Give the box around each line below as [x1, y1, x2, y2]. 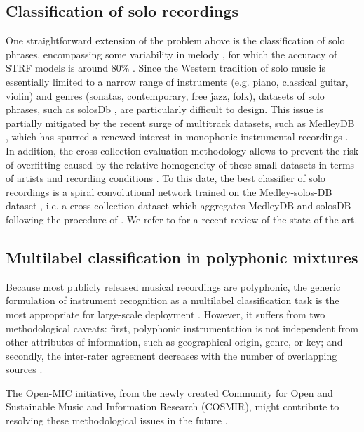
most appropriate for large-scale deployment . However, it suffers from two [6, 306, 325, 321]
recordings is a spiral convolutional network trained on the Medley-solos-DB [6, 184, 332, 199]
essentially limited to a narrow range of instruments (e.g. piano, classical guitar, [6, 74, 349, 89]
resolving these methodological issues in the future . [6, 413, 228, 428]
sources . [6, 362, 43, 377]
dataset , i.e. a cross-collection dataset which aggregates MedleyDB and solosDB [6, 198, 351, 213]
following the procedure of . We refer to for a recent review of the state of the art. [6, 211, 358, 226]
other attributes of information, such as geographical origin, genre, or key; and [6, 334, 343, 349]
